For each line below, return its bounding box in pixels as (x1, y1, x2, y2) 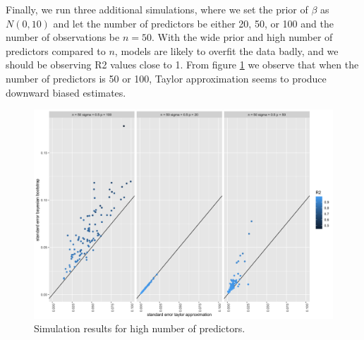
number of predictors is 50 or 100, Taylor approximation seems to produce (6, 71, 327, 85)
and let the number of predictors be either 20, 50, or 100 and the (53, 16, 334, 30)
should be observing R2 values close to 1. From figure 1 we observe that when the (6, 57, 359, 72)
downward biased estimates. (6, 85, 126, 99)
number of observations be (6, 30, 120, 44)
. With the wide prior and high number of (151, 30, 333, 44)
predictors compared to (6, 43, 106, 58)
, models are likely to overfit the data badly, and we (114, 43, 339, 58)
